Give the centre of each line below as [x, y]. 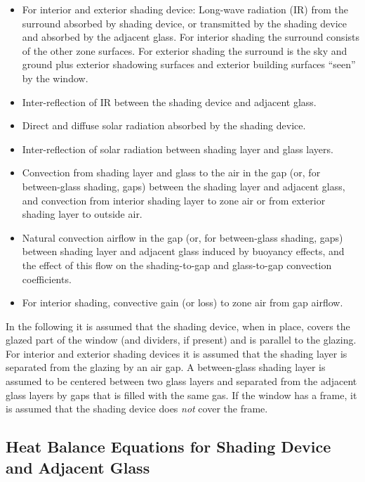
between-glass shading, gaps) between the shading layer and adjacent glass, [184, 186]
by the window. [55, 78]
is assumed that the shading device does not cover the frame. [137, 409]
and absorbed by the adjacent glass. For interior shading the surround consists [191, 37]
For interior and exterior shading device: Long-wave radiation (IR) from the [185, 9]
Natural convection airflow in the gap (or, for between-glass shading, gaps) [182, 237]
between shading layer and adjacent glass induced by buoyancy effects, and [183, 251]
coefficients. [47, 279]
